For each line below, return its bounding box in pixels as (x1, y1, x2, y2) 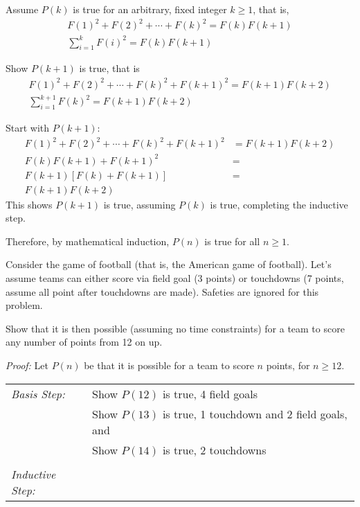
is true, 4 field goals (162, 385, 258, 402)
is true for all (204, 233, 260, 248)
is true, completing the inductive (210, 197, 348, 211)
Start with (6, 120, 50, 134)
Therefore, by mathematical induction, (6, 233, 170, 248)
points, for (266, 357, 310, 372)
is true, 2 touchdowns (162, 441, 267, 458)
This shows (6, 197, 53, 211)
